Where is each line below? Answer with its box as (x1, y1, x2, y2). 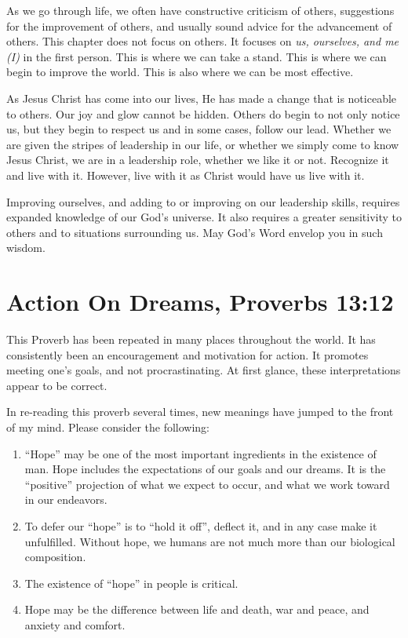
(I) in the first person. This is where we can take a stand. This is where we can (6, 48, 387, 64)
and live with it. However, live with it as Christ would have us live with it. (6, 166, 365, 183)
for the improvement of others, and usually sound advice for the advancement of (6, 17, 392, 34)
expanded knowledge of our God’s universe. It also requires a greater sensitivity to (6, 209, 403, 225)
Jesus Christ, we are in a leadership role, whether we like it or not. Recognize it (6, 151, 389, 168)
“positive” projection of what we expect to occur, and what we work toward (24, 476, 390, 492)
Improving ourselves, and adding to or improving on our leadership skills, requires (6, 193, 400, 210)
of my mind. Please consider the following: (6, 419, 209, 435)
